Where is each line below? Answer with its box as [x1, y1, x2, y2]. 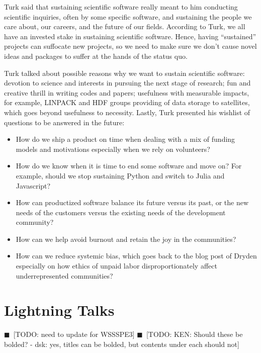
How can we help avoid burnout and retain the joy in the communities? [16, 233, 236, 244]
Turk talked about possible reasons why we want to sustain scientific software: [4, 67, 245, 78]
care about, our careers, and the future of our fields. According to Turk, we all [4, 21, 245, 32]
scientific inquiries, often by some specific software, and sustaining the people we [4, 11, 252, 22]
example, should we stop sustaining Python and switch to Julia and [16, 170, 225, 181]
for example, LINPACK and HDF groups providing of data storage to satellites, [4, 97, 250, 108]
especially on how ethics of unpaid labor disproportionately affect [16, 260, 217, 271]
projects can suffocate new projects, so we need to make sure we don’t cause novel [4, 41, 257, 51]
